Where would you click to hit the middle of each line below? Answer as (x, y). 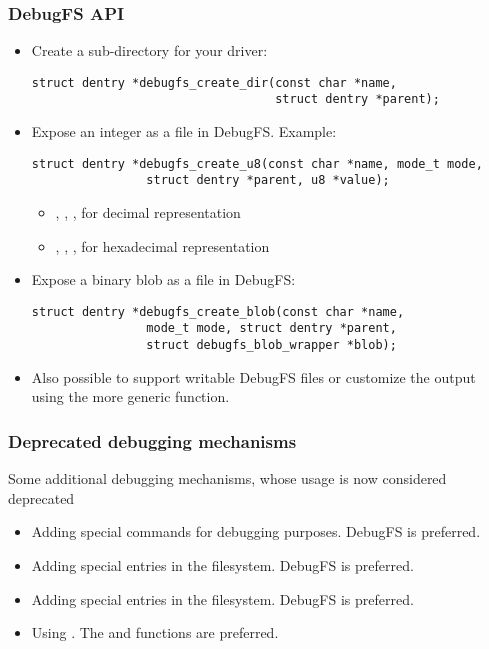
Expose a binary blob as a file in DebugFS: (163, 279)
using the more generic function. (130, 396)
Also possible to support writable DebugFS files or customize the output (253, 376)
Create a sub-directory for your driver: (149, 50)
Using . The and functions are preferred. (155, 632)
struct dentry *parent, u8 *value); (268, 180)
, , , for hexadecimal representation (162, 245)
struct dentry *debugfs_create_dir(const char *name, (214, 82)
